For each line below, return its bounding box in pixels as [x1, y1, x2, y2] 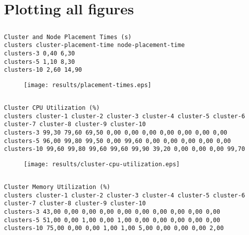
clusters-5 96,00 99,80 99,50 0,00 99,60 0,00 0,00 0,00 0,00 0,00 [4, 137, 231, 144]
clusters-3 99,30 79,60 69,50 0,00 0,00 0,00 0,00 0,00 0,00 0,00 [4, 129, 228, 137]
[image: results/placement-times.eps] [24, 82, 151, 89]
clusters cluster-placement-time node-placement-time [4, 42, 185, 49]
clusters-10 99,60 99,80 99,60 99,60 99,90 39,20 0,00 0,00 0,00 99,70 [4, 145, 245, 153]
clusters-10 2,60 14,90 [4, 66, 82, 74]
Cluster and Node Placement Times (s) [4, 33, 132, 41]
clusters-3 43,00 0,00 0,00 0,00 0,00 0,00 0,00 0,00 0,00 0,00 [4, 208, 220, 216]
